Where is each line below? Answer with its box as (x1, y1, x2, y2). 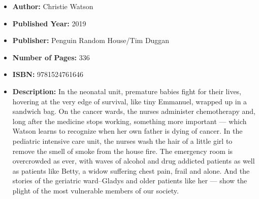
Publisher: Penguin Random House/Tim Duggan (12, 35, 170, 46)
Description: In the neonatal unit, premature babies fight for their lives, (12, 86, 242, 96)
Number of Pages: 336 (12, 52, 90, 62)
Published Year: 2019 (12, 18, 86, 28)
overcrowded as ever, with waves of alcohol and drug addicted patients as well (12, 155, 255, 166)
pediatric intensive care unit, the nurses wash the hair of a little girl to (12, 135, 233, 146)
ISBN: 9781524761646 (12, 69, 84, 79)
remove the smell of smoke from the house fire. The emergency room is (12, 145, 233, 156)
